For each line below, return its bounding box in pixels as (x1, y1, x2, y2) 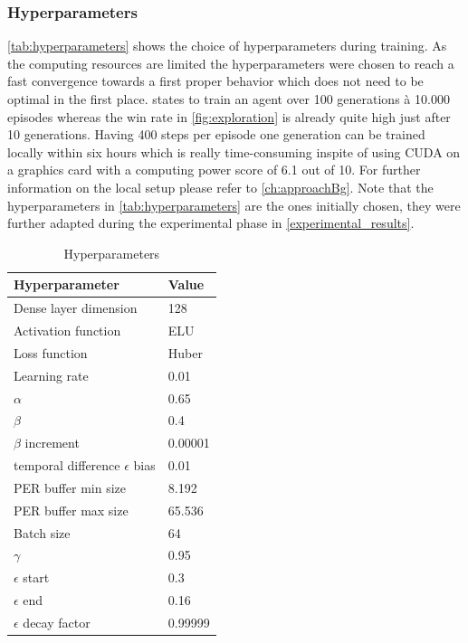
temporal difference (14, 456, 120, 475)
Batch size (14, 523, 71, 542)
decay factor (23, 613, 91, 631)
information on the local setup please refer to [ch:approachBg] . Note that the (7, 177, 434, 196)
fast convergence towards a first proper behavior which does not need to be (7, 71, 424, 90)
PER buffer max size (14, 500, 129, 519)
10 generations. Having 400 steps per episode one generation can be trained (7, 125, 425, 144)
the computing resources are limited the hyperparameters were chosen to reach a (7, 53, 454, 72)
